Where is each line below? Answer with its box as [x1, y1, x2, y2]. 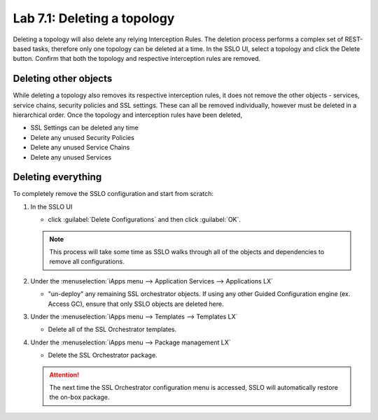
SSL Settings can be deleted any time [30, 123, 139, 132]
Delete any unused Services [30, 153, 112, 161]
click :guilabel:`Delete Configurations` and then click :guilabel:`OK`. [48, 216, 241, 224]
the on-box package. [49, 393, 110, 402]
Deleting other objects [13, 73, 113, 85]
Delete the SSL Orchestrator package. [48, 351, 157, 360]
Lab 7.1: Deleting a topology [13, 10, 175, 26]
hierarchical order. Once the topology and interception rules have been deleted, [13, 111, 243, 119]
